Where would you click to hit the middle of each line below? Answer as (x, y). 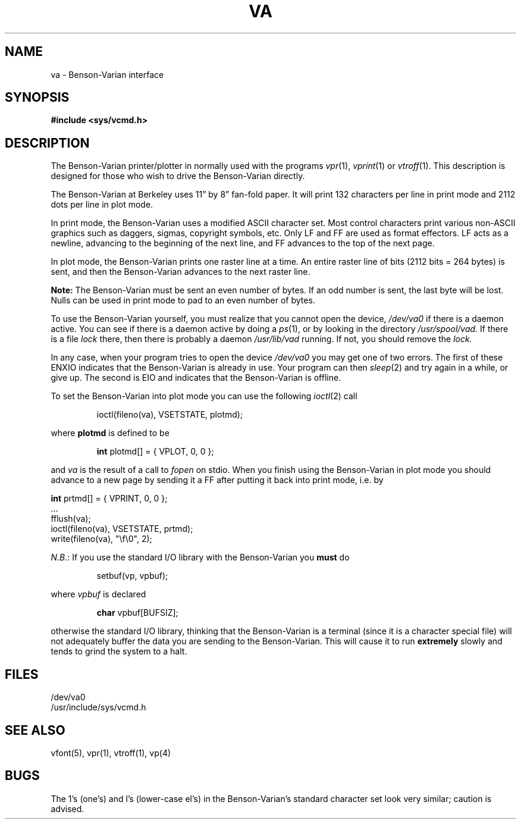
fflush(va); (71, 519)
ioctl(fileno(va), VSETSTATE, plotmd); (170, 415)
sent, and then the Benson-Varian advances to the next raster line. (181, 272)
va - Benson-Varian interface (107, 74)
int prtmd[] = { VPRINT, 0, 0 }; (109, 499)
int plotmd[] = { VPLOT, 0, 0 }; (155, 452)
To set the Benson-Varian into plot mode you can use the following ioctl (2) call (204, 396)
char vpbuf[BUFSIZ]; (137, 613)
